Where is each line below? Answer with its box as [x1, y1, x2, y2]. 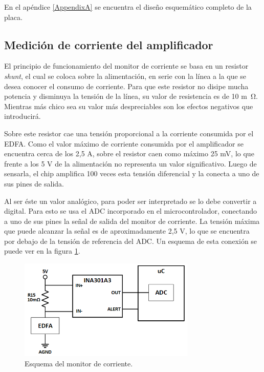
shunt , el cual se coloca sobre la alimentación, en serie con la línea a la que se [4, 70, 247, 81]
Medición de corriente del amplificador [4, 36, 213, 52]
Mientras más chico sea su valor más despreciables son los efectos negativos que [4, 100, 253, 111]
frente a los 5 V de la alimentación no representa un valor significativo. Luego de [4, 158, 257, 169]
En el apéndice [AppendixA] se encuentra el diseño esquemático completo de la [4, 2, 252, 12]
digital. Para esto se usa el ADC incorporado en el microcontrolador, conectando [4, 205, 257, 216]
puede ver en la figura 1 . [4, 245, 80, 256]
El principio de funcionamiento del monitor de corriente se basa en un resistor [4, 60, 249, 71]
